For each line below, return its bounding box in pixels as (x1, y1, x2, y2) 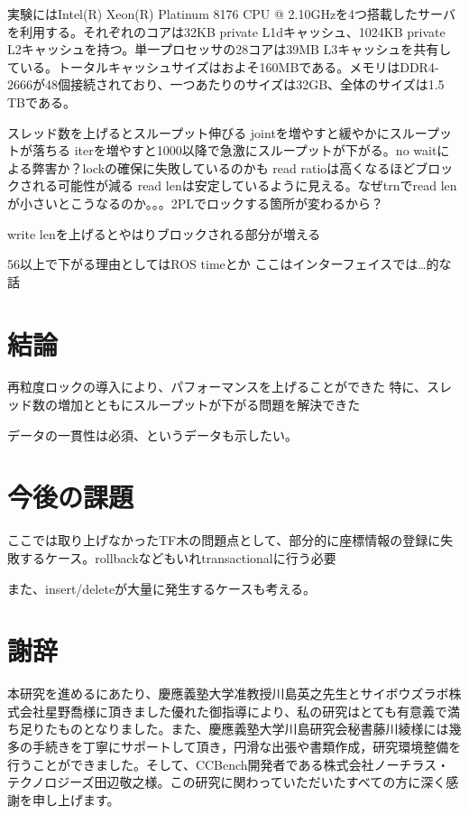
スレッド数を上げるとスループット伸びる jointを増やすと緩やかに (7, 123, 390, 142)
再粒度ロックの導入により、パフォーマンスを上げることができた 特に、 (7, 377, 428, 396)
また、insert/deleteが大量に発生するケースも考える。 (7, 578, 316, 597)
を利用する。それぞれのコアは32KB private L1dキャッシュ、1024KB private (7, 22, 446, 41)
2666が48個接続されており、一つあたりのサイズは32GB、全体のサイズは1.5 (7, 75, 445, 94)
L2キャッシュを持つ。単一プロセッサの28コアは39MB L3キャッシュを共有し (7, 40, 452, 59)
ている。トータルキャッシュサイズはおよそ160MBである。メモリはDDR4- (7, 57, 439, 76)
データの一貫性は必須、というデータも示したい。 (7, 425, 298, 444)
